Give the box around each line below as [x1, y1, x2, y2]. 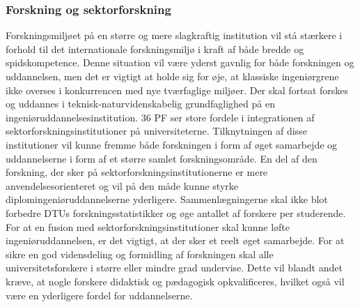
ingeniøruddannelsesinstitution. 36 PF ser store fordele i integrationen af [6, 110, 315, 124]
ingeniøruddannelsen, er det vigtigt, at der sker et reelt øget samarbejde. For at [6, 233, 345, 248]
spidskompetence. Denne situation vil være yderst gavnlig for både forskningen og [6, 55, 354, 70]
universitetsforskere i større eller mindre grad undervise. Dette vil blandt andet [6, 260, 343, 275]
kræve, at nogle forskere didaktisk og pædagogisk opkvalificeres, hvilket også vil [6, 274, 345, 288]
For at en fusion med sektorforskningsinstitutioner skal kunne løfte [6, 219, 290, 234]
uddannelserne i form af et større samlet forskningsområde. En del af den [6, 151, 318, 165]
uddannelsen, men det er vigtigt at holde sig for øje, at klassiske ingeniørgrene [6, 69, 339, 83]
